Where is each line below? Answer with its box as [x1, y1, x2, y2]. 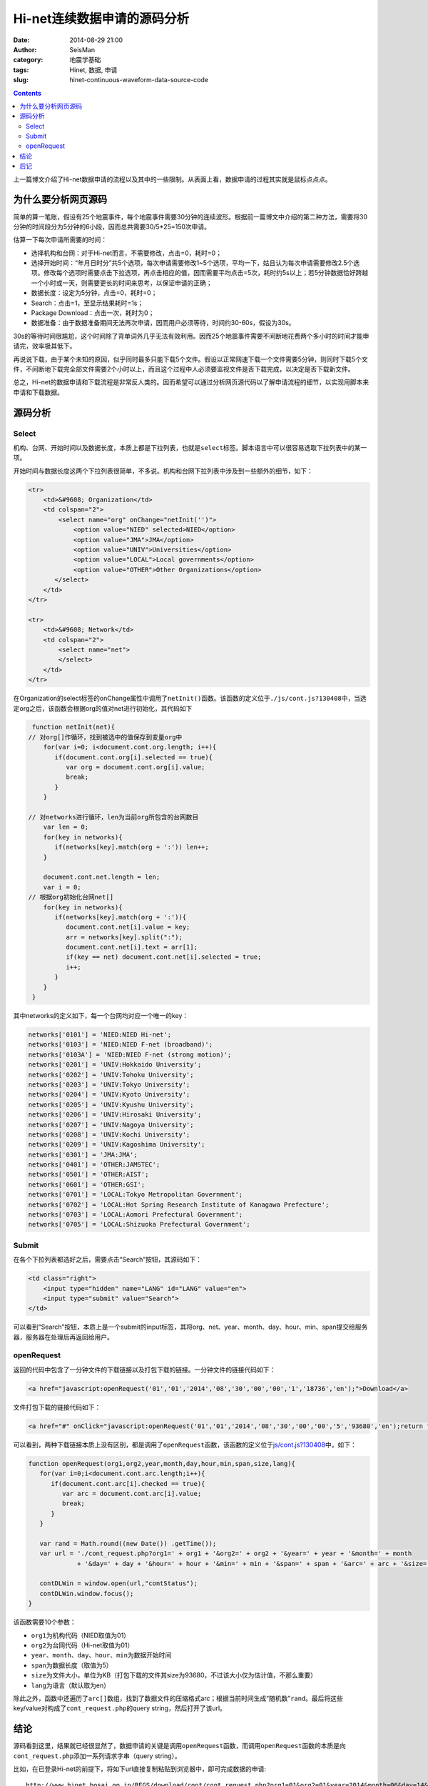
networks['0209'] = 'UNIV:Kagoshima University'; [28, 1140, 205, 1149]
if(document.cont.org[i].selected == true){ [54, 753, 213, 761]
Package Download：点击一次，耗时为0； [31, 309, 155, 317]
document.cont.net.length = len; [43, 873, 160, 882]
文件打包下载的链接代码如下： [13, 1402, 101, 1411]
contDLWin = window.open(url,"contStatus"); [39, 1580, 198, 1587]
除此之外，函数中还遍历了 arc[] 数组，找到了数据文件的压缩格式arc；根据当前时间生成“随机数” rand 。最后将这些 [13, 1694, 344, 1702]
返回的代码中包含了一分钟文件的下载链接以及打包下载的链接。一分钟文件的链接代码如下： [13, 1365, 276, 1374]
